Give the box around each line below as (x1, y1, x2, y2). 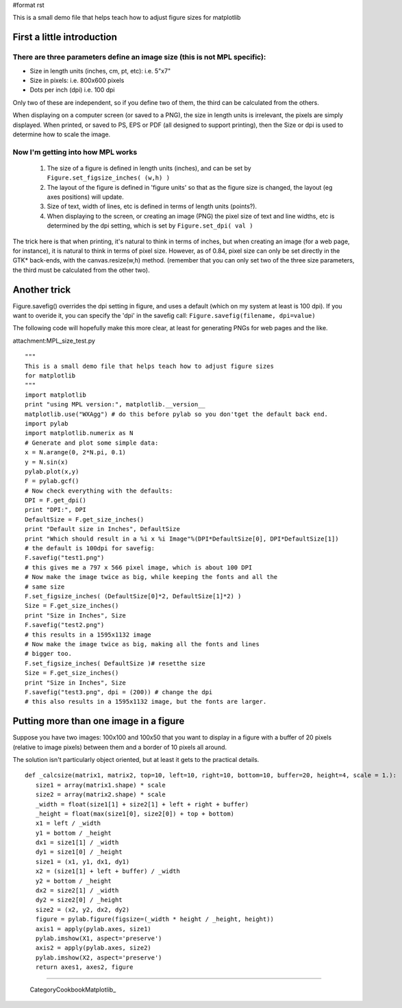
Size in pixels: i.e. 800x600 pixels (29, 76, 125, 84)
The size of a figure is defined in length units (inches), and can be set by (47, 164, 251, 172)
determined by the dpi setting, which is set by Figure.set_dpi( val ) (47, 221, 253, 230)
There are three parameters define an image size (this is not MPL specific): (12, 52, 266, 62)
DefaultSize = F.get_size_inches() (25, 515, 145, 524)
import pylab (25, 419, 68, 428)
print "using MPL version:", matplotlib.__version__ (25, 401, 205, 408)
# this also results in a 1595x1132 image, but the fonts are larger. (25, 698, 267, 706)
